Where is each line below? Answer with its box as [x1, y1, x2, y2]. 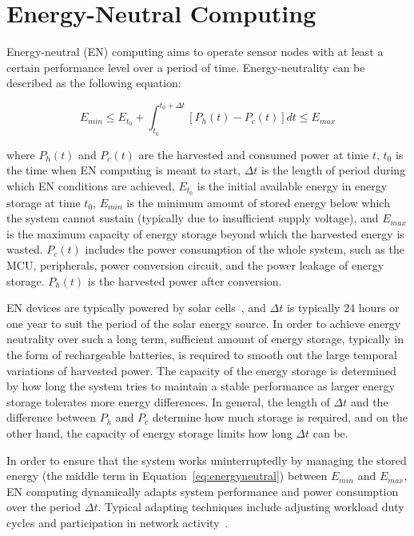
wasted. [6, 241, 43, 258]
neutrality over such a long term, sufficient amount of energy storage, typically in [6, 330, 404, 347]
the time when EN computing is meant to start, [6, 162, 241, 178]
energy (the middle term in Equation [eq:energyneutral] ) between [6, 467, 328, 484]
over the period [6, 498, 82, 515]
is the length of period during [261, 162, 406, 178]
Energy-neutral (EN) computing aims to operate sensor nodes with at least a [6, 43, 384, 60]
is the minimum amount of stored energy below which [126, 194, 390, 210]
